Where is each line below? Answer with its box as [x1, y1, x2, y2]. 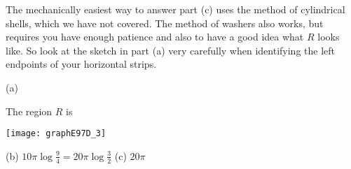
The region [6, 103, 53, 118]
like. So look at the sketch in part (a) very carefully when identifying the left [6, 43, 335, 57]
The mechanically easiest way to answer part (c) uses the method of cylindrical [6, 2, 345, 16]
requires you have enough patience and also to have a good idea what [6, 29, 304, 44]
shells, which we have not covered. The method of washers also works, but [6, 15, 324, 30]
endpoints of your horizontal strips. [6, 57, 157, 71]
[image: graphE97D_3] [6, 128, 106, 139]
